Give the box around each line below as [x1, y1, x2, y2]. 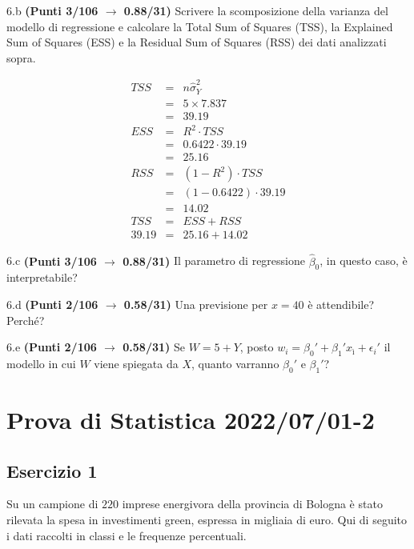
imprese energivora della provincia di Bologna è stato [122, 495, 383, 512]
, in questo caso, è [320, 252, 408, 269]
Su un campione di [6, 495, 98, 512]
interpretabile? [6, 269, 78, 286]
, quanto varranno [191, 355, 279, 371]
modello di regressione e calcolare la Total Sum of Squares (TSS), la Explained [6, 18, 393, 34]
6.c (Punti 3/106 [6, 252, 97, 269]
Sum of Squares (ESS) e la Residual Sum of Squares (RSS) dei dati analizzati [6, 34, 387, 50]
